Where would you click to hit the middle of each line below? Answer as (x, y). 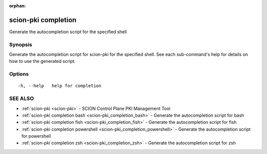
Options (19, 74)
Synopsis (21, 45)
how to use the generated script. (43, 61)
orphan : (18, 6)
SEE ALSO (22, 99)
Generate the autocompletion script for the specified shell (68, 32)
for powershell (36, 136)
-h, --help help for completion (60, 86)
